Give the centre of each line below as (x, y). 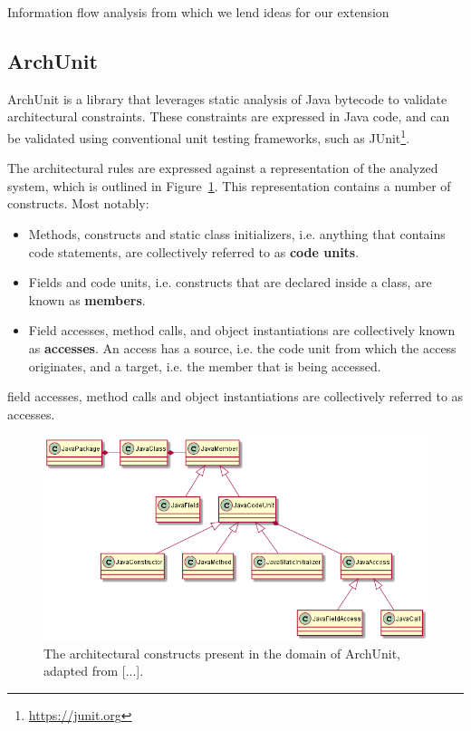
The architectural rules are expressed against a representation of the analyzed (223, 168)
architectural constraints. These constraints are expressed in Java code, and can (229, 116)
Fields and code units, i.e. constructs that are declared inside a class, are (230, 282)
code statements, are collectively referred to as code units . (194, 251)
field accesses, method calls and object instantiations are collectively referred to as (235, 396)
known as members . (87, 299)
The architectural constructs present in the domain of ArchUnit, (222, 653)
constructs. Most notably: (78, 203)
